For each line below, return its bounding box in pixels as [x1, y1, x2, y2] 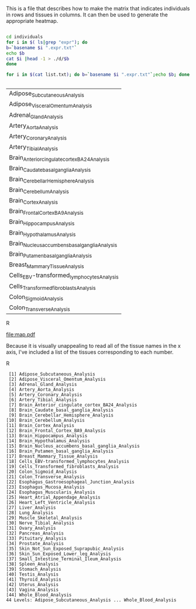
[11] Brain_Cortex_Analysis [6, 422, 75, 429]
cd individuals [6, 34, 43, 40]
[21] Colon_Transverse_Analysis [6, 474, 85, 480]
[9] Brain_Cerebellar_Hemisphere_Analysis [8, 412, 114, 418]
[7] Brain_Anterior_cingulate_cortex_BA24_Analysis [8, 402, 137, 408]
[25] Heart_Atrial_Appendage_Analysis [6, 495, 101, 500]
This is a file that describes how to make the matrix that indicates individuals [6, 5, 190, 12]
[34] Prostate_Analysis [6, 541, 64, 547]
